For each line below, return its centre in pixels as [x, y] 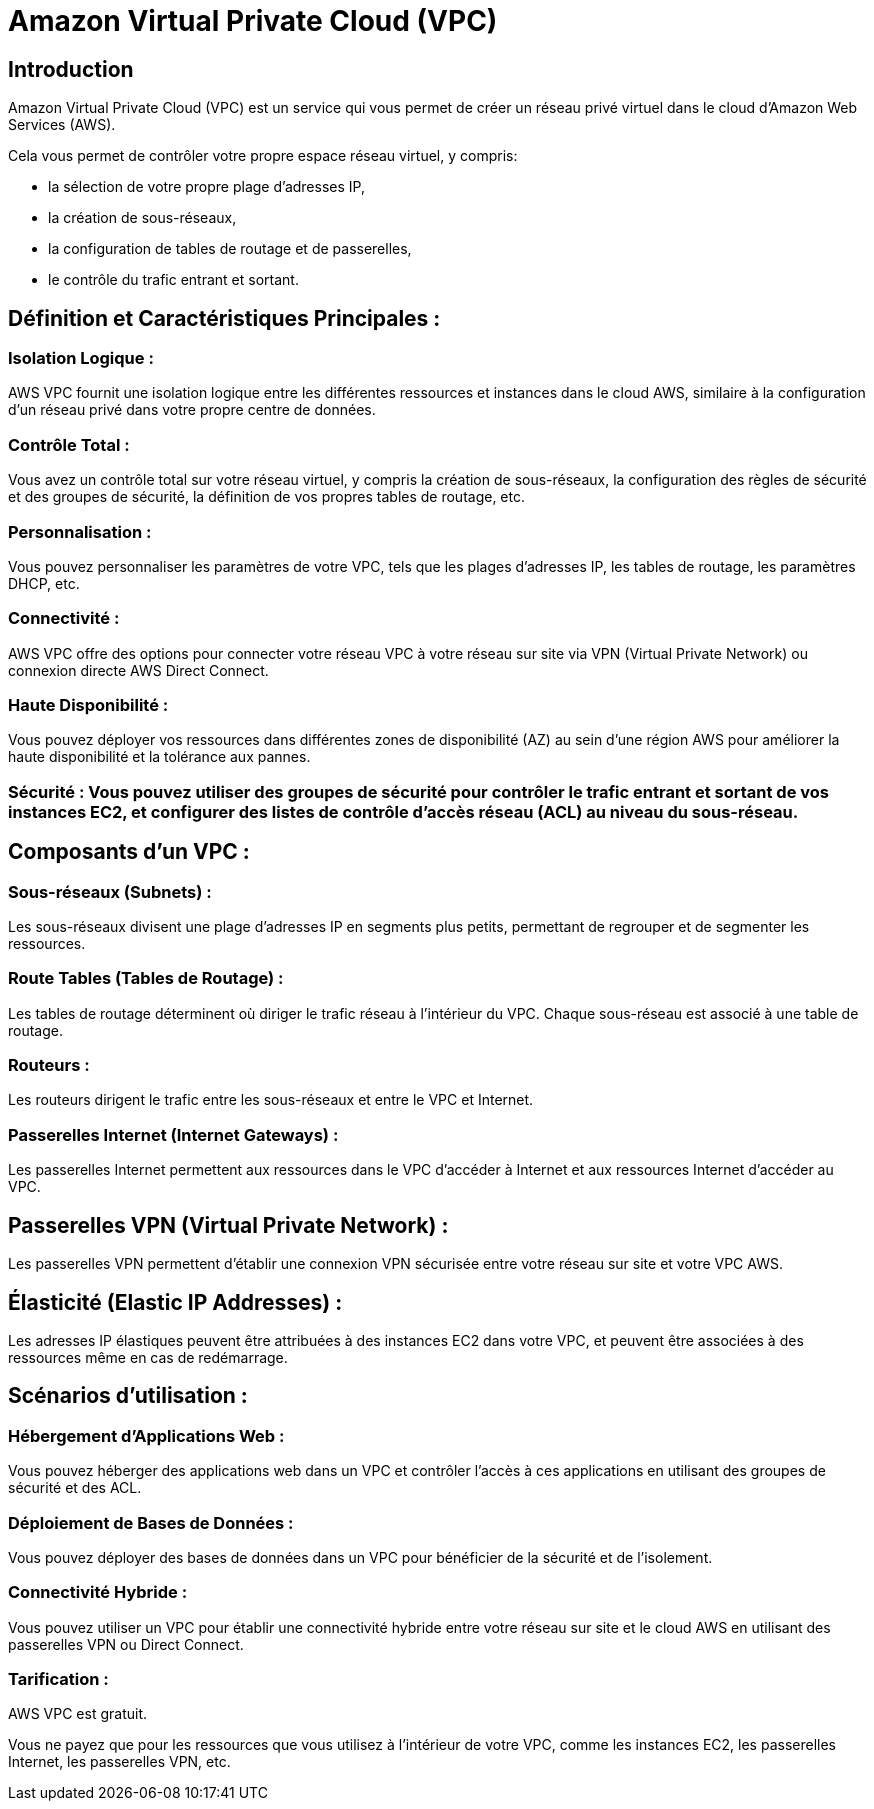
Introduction [71, 69]
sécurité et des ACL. [75, 1488]
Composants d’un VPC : [129, 852]
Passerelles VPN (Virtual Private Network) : [228, 1225]
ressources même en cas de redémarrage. [148, 1357]
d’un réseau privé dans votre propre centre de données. [192, 410]
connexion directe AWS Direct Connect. [138, 670]
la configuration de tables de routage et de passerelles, [230, 249]
